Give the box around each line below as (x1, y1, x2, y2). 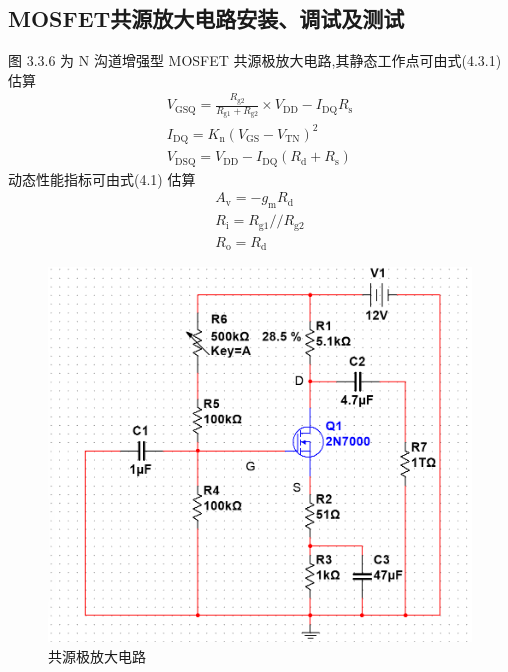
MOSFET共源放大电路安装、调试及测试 (8, 3, 405, 34)
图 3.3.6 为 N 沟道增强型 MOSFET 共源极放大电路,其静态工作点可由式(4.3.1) (8, 50, 502, 71)
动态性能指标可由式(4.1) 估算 (8, 168, 196, 189)
